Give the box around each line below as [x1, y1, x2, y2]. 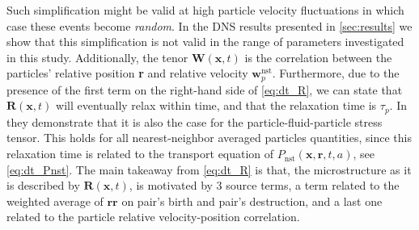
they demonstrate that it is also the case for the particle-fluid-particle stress [6, 113, 383, 130]
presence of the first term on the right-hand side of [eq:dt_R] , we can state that [6, 81, 403, 98]
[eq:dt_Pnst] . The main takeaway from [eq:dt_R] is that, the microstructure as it [6, 161, 412, 178]
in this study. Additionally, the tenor [6, 48, 188, 65]
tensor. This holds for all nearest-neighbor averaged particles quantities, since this [6, 129, 412, 146]
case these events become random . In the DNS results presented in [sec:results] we [6, 17, 413, 34]
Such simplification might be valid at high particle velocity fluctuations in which [6, 2, 404, 18]
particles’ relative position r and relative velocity [6, 65, 248, 82]
